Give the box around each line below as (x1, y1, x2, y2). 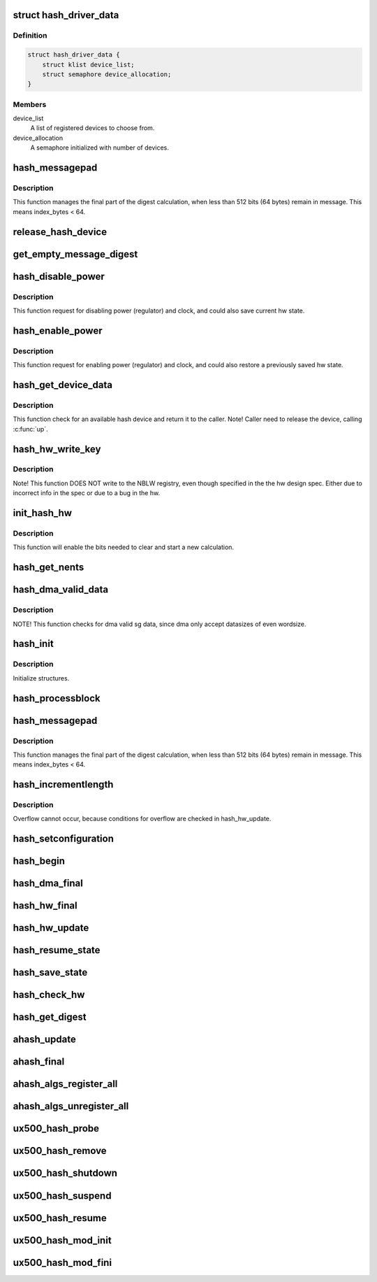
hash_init (13, 638, 54, 650)
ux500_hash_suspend (13, 1190, 112, 1202)
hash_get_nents (13, 562, 84, 574)
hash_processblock (13, 692, 101, 704)
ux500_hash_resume (13, 1212, 108, 1224)
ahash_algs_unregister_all (13, 1100, 129, 1112)
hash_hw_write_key (13, 443, 101, 455)
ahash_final (13, 1056, 65, 1068)
